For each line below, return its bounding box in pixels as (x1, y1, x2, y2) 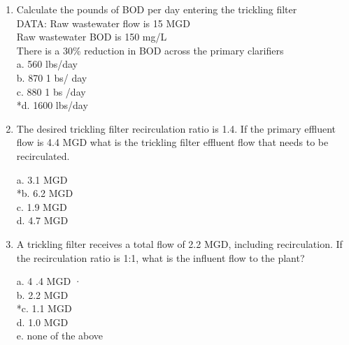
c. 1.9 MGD (16, 199, 67, 214)
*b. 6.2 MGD (16, 186, 73, 200)
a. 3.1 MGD (16, 172, 68, 186)
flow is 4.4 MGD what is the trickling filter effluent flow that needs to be (16, 135, 329, 149)
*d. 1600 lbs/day (16, 98, 88, 112)
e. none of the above (16, 328, 104, 343)
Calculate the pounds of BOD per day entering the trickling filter (16, 2, 297, 16)
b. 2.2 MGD (16, 287, 69, 302)
